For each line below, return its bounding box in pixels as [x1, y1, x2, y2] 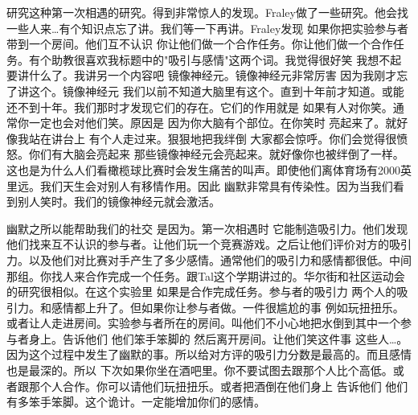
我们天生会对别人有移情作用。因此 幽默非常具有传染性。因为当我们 [39, 177, 393, 194]
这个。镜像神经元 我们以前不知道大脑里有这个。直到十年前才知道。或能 [28, 82, 404, 99]
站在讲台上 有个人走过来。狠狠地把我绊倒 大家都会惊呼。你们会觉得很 [28, 129, 397, 146]
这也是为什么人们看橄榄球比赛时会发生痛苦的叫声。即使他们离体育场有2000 [6, 161, 400, 178]
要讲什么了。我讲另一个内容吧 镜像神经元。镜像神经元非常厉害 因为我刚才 [6, 67, 397, 84]
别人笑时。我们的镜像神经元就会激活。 [17, 193, 220, 210]
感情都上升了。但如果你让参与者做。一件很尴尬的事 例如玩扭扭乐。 [51, 298, 404, 315]
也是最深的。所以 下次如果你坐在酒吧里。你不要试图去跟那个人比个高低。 [6, 362, 393, 379]
